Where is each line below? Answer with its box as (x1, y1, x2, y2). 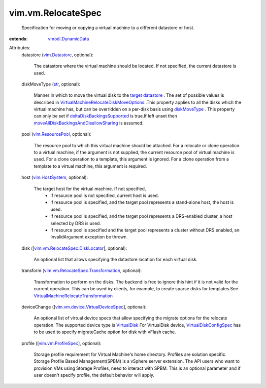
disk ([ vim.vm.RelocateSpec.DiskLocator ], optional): (21, 245, 128, 251)
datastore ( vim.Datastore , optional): (21, 52, 94, 58)
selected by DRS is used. (50, 220, 101, 226)
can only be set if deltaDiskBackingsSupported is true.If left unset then (33, 113, 177, 119)
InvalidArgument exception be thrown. (50, 234, 128, 240)
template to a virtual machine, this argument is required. (33, 163, 147, 169)
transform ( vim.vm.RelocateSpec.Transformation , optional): (21, 268, 142, 273)
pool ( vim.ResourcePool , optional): (21, 131, 92, 137)
